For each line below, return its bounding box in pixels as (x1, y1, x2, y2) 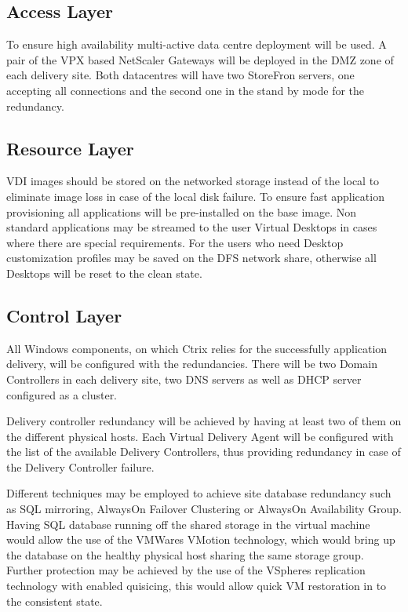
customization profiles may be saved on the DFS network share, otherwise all (6, 250, 377, 266)
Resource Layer (6, 136, 134, 160)
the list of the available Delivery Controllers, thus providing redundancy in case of (6, 443, 401, 460)
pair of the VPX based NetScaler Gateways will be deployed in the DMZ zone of (6, 51, 394, 67)
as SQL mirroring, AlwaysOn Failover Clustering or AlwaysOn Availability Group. (6, 501, 402, 517)
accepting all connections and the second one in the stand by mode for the (6, 82, 365, 98)
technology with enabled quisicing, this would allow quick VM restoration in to (6, 577, 387, 594)
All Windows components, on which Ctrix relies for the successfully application (6, 340, 388, 356)
